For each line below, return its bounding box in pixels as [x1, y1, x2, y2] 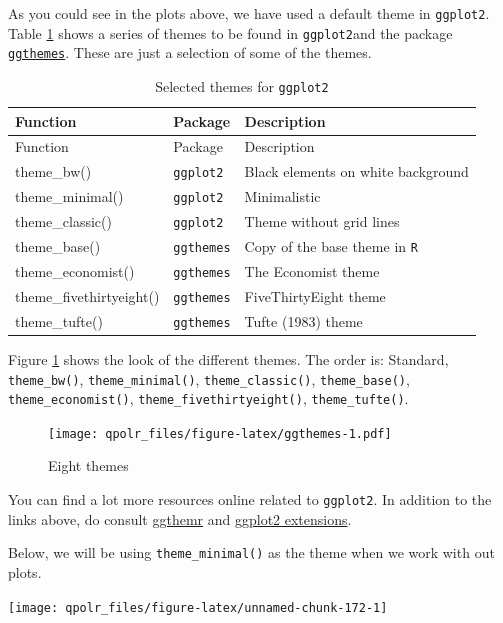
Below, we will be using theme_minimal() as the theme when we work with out [8, 542, 495, 563]
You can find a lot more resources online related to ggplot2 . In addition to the [8, 489, 492, 510]
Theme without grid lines [244, 211, 400, 232]
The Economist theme [244, 260, 380, 281]
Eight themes [48, 455, 129, 476]
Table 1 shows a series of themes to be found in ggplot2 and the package [8, 22, 453, 43]
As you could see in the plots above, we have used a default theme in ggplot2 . [8, 3, 490, 23]
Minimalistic [244, 186, 321, 207]
